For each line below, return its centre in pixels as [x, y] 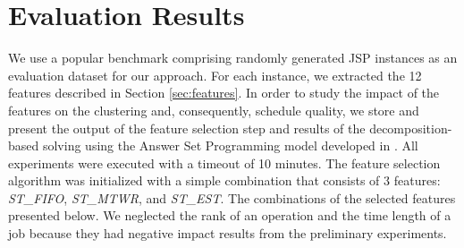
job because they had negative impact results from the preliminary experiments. [228, 233]
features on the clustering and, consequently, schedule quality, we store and [214, 110]
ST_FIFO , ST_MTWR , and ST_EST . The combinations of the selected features [232, 197]
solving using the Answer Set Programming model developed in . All [230, 145]
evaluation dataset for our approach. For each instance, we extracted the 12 [215, 75]
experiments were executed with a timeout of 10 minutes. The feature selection [224, 162]
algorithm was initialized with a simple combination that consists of [194, 180]
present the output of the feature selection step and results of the [187, 128]
